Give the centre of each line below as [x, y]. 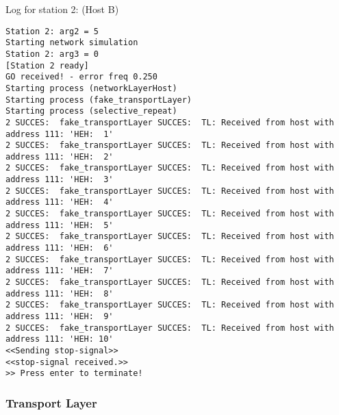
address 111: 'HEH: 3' [60, 180]
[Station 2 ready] [47, 65]
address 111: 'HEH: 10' [60, 339]
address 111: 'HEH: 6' [60, 248]
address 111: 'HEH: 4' [60, 202]
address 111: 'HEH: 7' [60, 271]
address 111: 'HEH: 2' [60, 156]
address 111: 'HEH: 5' [60, 225]
